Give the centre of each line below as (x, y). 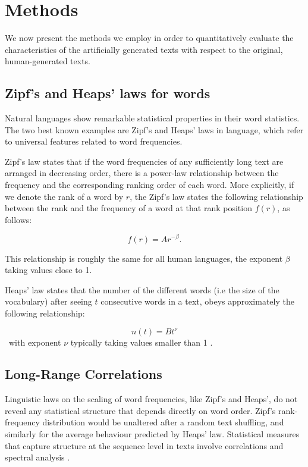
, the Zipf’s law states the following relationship (216, 196)
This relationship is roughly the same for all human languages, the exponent (144, 258)
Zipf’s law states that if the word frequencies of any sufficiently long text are (144, 161)
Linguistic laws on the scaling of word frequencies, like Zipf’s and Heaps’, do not (151, 399)
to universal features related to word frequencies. (94, 141)
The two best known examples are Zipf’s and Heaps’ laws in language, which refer (154, 129)
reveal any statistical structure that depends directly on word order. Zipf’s (140, 410)
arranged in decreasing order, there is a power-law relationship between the (142, 173)
